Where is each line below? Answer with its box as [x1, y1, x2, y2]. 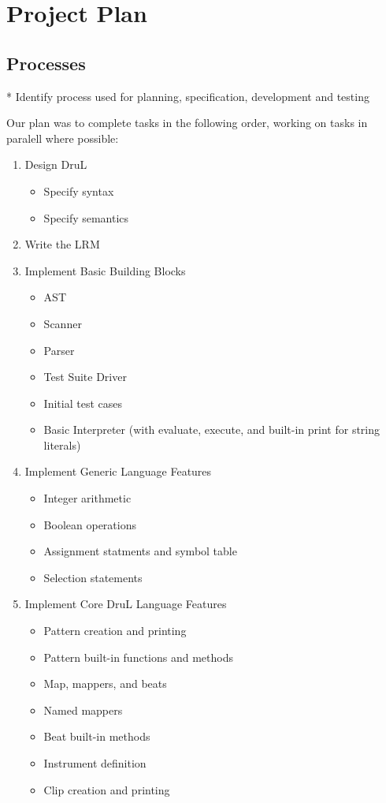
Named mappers [43, 701, 123, 718]
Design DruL [24, 156, 87, 173]
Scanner [43, 315, 82, 331]
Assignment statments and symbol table [43, 543, 237, 559]
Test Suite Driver [43, 368, 127, 385]
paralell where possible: [6, 129, 119, 146]
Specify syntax [43, 182, 114, 199]
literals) [43, 436, 81, 453]
